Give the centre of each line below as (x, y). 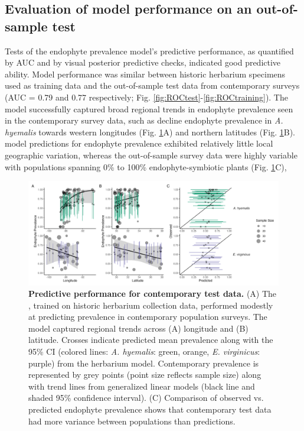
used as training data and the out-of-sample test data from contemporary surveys (152, 85)
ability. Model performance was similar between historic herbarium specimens (145, 74)
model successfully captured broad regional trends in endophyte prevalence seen (149, 108)
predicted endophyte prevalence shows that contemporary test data (150, 409)
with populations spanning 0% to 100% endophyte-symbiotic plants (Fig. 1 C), (146, 166)
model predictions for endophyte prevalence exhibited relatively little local (139, 143)
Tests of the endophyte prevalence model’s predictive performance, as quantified (149, 51)
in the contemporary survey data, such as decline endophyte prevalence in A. (144, 120)
